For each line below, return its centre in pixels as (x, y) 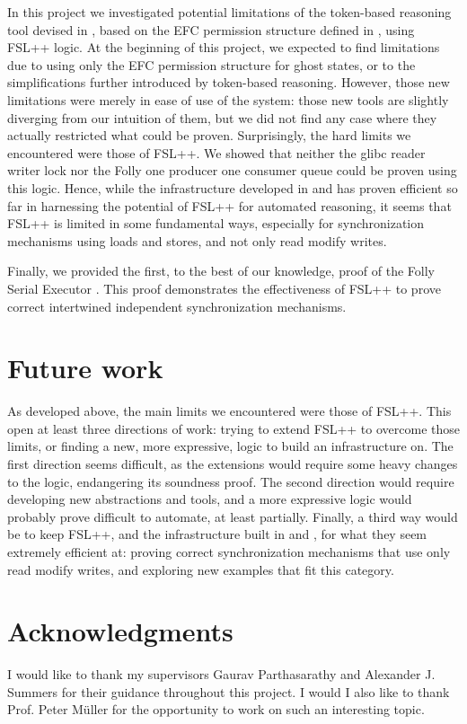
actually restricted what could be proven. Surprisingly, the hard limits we (209, 135)
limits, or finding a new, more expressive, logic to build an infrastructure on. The (230, 446)
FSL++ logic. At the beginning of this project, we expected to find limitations (224, 47)
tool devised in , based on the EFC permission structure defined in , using (211, 29)
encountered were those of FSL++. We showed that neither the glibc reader (216, 152)
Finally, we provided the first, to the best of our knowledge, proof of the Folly (221, 271)
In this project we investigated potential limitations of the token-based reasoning (229, 12)
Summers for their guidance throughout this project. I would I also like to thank (229, 691)
